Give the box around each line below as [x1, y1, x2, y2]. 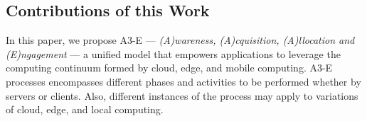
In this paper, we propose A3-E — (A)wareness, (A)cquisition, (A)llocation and [6, 33, 355, 47]
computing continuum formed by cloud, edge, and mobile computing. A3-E [6, 60, 333, 75]
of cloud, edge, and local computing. [6, 102, 164, 117]
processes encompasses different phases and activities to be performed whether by [6, 74, 361, 88]
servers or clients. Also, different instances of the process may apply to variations [6, 88, 358, 103]
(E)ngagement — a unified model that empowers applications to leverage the [6, 46, 341, 61]
